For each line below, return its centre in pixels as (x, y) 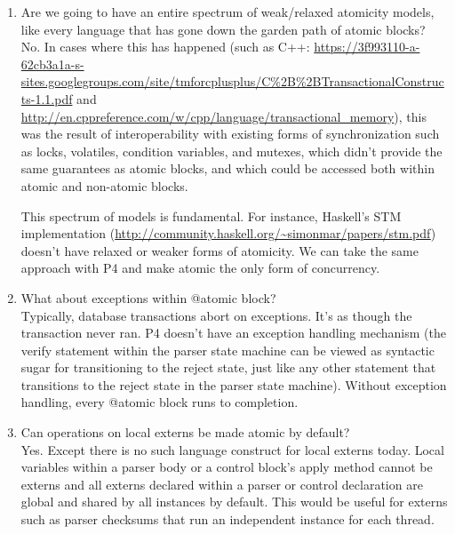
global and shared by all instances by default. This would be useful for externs (234, 502)
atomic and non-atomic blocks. (104, 185)
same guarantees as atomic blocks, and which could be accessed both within (227, 168)
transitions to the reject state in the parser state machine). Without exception (234, 384)
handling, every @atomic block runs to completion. (160, 402)
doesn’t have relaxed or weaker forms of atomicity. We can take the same (220, 250)
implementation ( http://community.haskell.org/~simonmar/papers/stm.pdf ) (228, 233)
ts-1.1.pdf (47, 98)
